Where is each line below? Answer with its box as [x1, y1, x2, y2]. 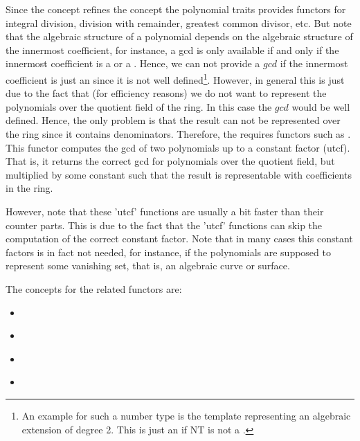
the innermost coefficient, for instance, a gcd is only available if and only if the [6, 42, 339, 57]
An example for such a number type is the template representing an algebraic [21, 408, 351, 422]
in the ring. [6, 181, 53, 195]
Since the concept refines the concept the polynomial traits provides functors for [6, 2, 346, 16]
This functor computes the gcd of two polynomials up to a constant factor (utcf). [6, 140, 350, 154]
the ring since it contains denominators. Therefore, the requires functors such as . [6, 127, 351, 141]
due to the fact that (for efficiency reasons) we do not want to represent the [6, 86, 327, 100]
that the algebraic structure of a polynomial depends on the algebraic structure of [6, 29, 353, 44]
